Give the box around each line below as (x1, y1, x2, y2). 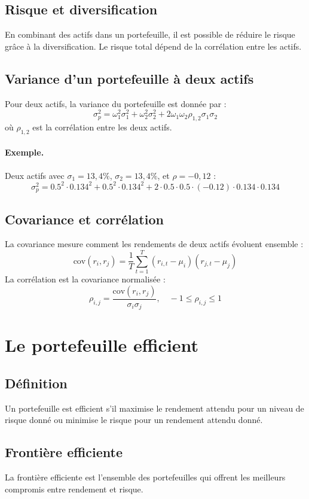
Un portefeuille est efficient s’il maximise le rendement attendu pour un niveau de (5, 401, 304, 414)
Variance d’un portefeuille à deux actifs (5, 69, 254, 87)
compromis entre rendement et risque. (5, 482, 143, 495)
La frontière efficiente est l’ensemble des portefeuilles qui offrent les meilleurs (5, 471, 286, 483)
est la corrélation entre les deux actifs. (32, 121, 172, 133)
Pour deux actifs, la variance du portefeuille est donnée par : (5, 97, 227, 109)
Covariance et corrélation (5, 209, 164, 228)
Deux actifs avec (5, 169, 65, 181)
